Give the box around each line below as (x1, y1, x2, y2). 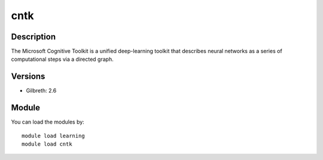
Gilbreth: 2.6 (26, 87, 57, 94)
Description (11, 32, 56, 42)
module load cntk (22, 141, 72, 147)
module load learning (22, 132, 85, 139)
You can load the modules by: (11, 118, 85, 125)
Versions (11, 72, 45, 82)
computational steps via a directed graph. (11, 56, 114, 63)
